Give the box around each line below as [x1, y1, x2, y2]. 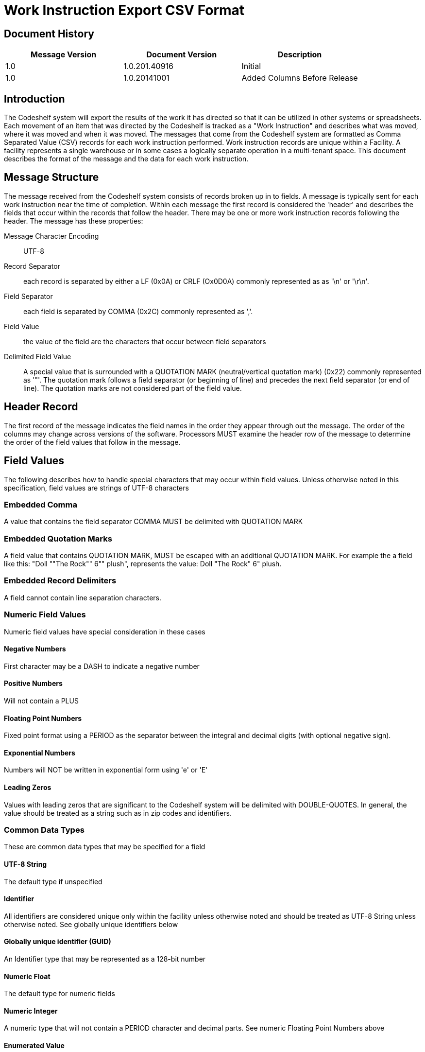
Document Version [146, 50, 217, 60]
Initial [241, 61, 261, 71]
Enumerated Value [4, 1041, 65, 1050]
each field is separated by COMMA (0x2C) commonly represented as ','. [23, 307, 253, 316]
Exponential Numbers [4, 748, 75, 757]
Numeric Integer [4, 1006, 58, 1015]
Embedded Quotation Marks [4, 533, 112, 544]
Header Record [4, 401, 78, 413]
